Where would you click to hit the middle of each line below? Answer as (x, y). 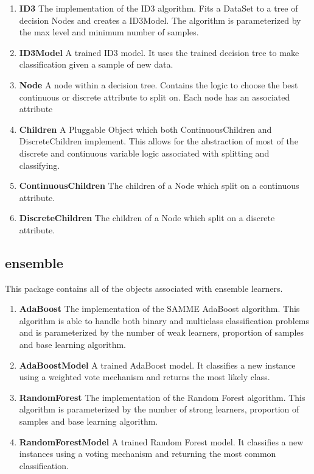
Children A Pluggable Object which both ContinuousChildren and (145, 129)
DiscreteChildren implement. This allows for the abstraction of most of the (159, 141)
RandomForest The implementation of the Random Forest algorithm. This (162, 397)
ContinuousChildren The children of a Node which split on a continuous (159, 186)
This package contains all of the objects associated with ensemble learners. (144, 288)
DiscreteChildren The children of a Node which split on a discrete (147, 218)
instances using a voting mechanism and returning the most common (148, 454)
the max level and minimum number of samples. (109, 32)
